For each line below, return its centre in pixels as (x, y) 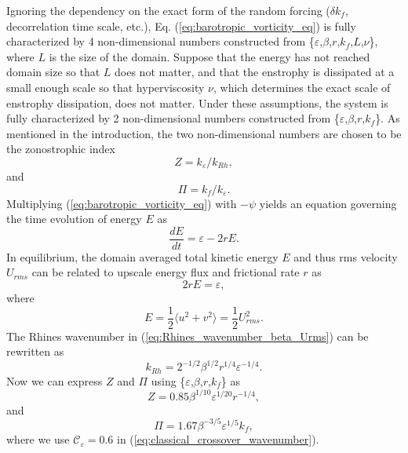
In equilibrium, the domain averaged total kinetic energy (142, 256)
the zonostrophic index (61, 149)
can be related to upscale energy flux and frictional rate (166, 272)
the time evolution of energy (74, 219)
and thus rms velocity (346, 256)
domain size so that (53, 72)
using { (168, 380)
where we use (38, 439)
